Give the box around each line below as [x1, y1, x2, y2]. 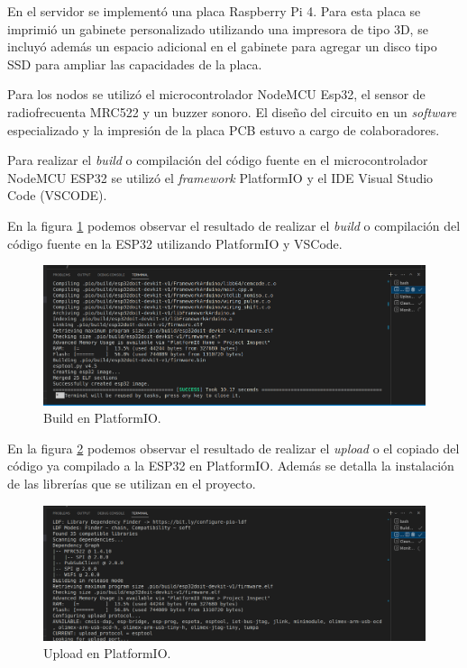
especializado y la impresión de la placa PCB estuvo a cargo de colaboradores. [7, 120, 440, 139]
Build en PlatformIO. [43, 408, 161, 427]
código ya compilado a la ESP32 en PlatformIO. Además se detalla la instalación [7, 456, 454, 475]
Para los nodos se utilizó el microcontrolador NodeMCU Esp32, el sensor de [7, 85, 426, 104]
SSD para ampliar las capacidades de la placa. [7, 54, 262, 73]
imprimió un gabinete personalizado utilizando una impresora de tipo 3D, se [7, 19, 428, 38]
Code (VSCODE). [7, 186, 107, 205]
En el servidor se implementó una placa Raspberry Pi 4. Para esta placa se [7, 2, 421, 20]
